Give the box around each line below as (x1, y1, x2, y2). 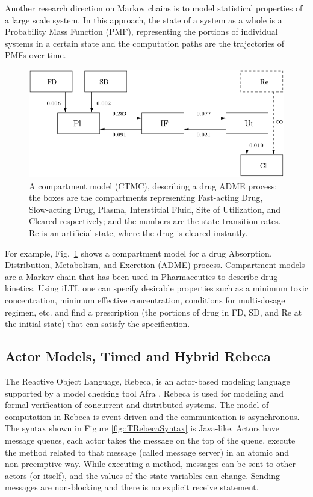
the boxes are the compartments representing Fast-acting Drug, (29, 191, 263, 204)
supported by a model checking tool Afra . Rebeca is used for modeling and (5, 386, 284, 399)
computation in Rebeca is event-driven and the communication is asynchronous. (5, 410, 300, 422)
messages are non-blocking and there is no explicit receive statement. (5, 481, 259, 493)
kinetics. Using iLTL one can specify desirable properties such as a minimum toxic (5, 282, 308, 294)
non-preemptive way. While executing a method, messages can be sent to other (5, 457, 296, 470)
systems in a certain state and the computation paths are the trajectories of (5, 37, 285, 49)
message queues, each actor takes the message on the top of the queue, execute (5, 434, 296, 446)
